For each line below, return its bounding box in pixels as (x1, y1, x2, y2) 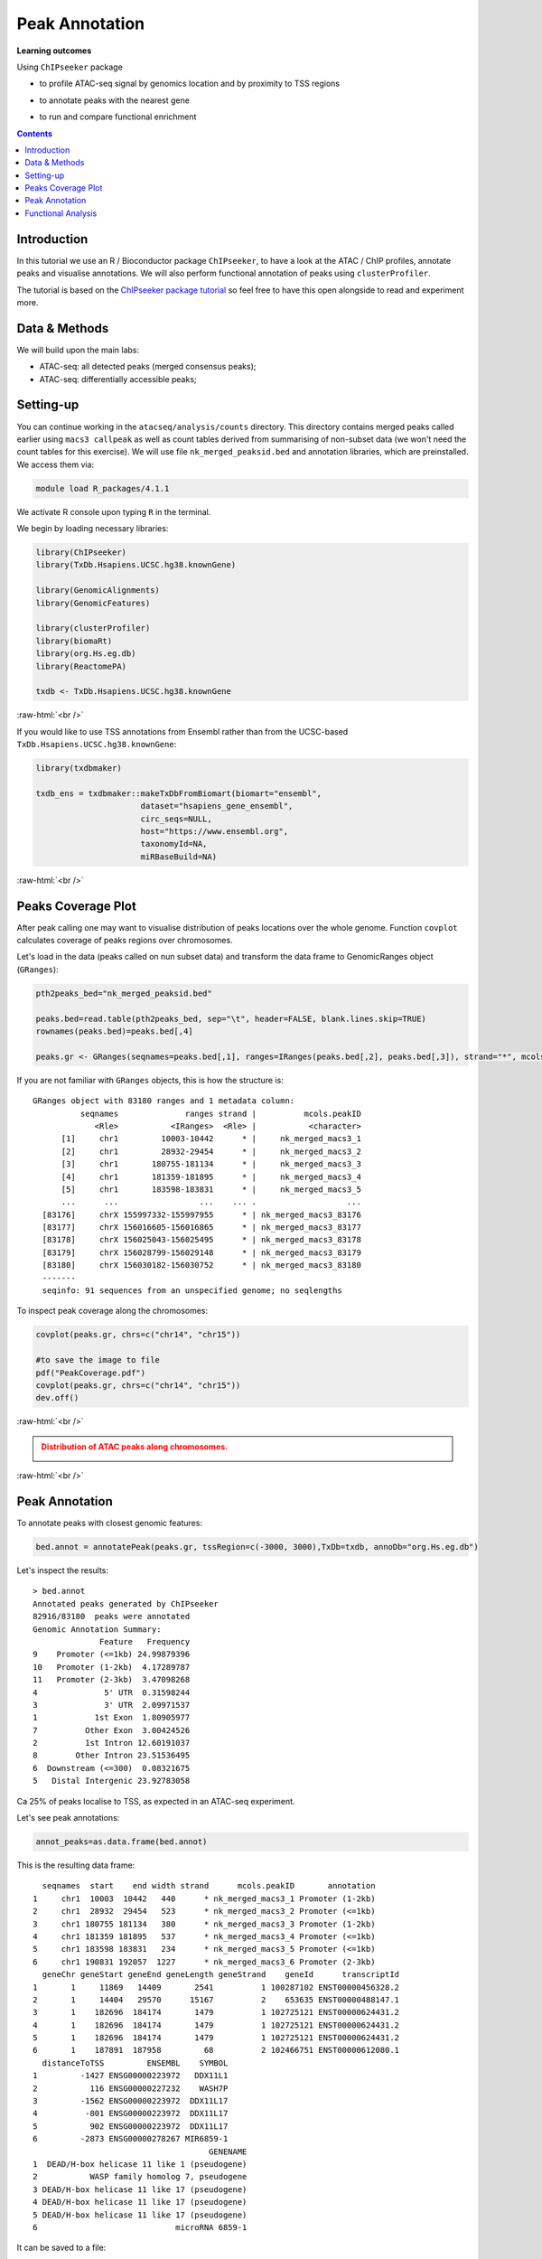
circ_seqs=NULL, (140, 813, 212, 824)
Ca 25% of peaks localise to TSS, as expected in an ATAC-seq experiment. (16, 1795, 295, 1806)
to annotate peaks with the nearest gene (39, 95, 190, 106)
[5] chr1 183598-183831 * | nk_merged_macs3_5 (61, 1184, 361, 1195)
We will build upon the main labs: (16, 344, 140, 355)
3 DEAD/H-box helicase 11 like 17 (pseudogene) (33, 2184, 248, 2195)
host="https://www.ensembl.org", (140, 827, 289, 837)
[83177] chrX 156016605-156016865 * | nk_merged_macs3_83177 (42, 1223, 361, 1233)
